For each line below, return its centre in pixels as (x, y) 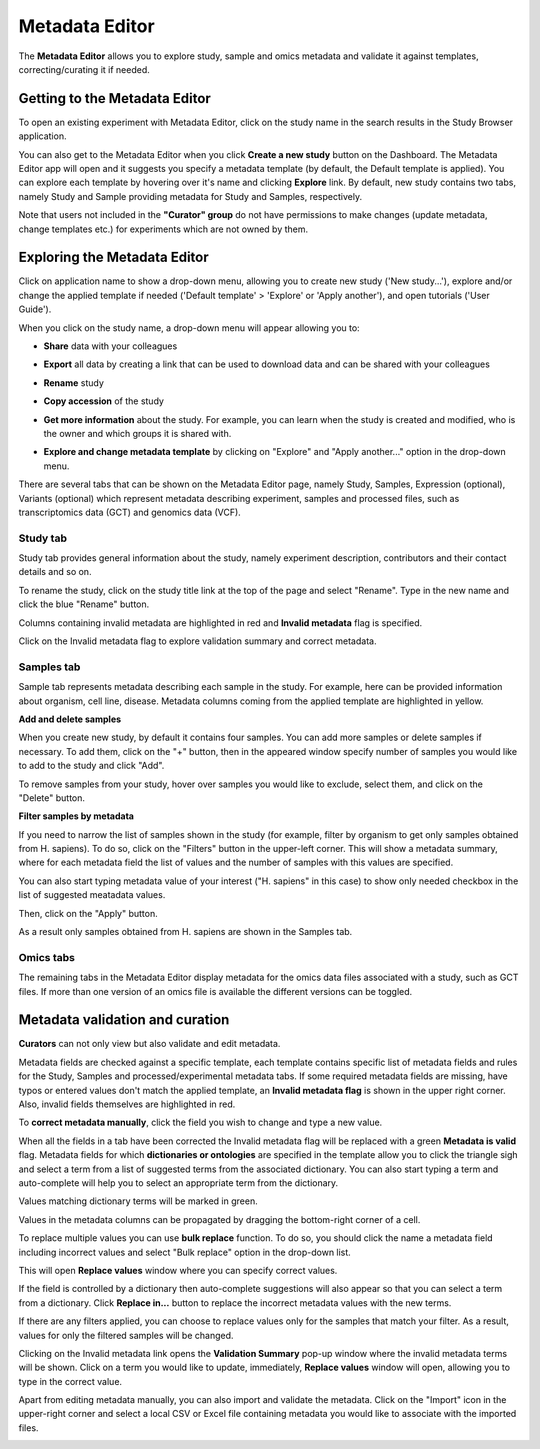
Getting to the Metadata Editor (115, 98)
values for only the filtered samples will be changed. (126, 1335)
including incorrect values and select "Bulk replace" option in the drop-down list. (185, 1252)
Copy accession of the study (104, 401)
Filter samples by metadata (76, 816)
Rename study (74, 382)
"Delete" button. (51, 797)
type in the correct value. (70, 1381)
